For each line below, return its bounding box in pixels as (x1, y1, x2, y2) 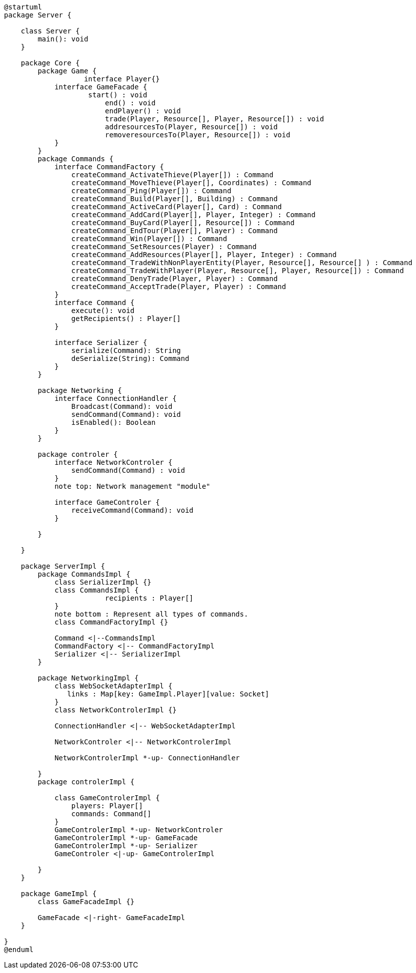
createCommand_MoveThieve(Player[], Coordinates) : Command (71, 179, 312, 187)
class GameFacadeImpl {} (37, 898, 135, 906)
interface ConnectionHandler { (54, 394, 177, 402)
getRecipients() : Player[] (71, 315, 181, 323)
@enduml (4, 946, 34, 954)
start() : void (88, 91, 147, 99)
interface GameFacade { (54, 83, 147, 91)
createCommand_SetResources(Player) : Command (71, 243, 257, 251)
